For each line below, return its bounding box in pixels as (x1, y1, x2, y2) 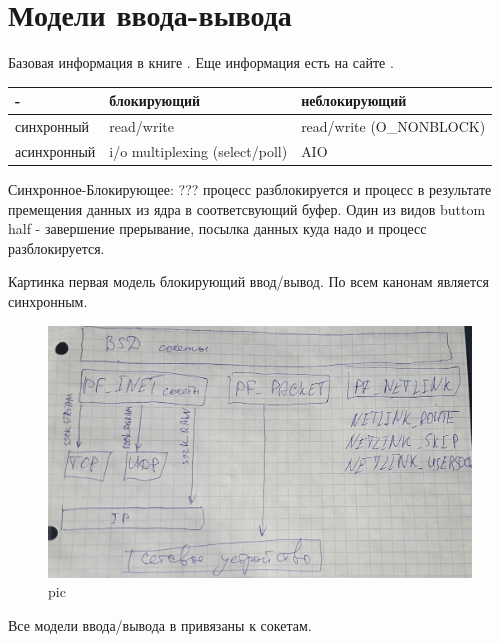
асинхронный (15, 140, 96, 161)
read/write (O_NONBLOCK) (301, 116, 486, 137)
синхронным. (8, 290, 88, 311)
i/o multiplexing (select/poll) (109, 140, 288, 161)
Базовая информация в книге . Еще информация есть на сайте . (8, 52, 394, 73)
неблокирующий (301, 90, 407, 111)
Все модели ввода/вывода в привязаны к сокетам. (8, 614, 312, 635)
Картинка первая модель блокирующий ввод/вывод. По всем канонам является (8, 271, 489, 292)
